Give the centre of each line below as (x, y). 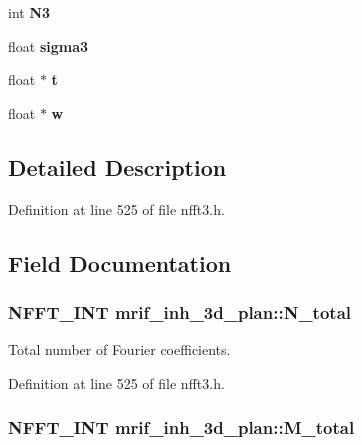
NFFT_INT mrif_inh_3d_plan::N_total (179, 311)
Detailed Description (117, 166)
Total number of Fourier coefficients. (119, 349)
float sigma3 (48, 45)
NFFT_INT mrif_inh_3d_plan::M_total (181, 427)
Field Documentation (120, 262)
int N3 (29, 12)
